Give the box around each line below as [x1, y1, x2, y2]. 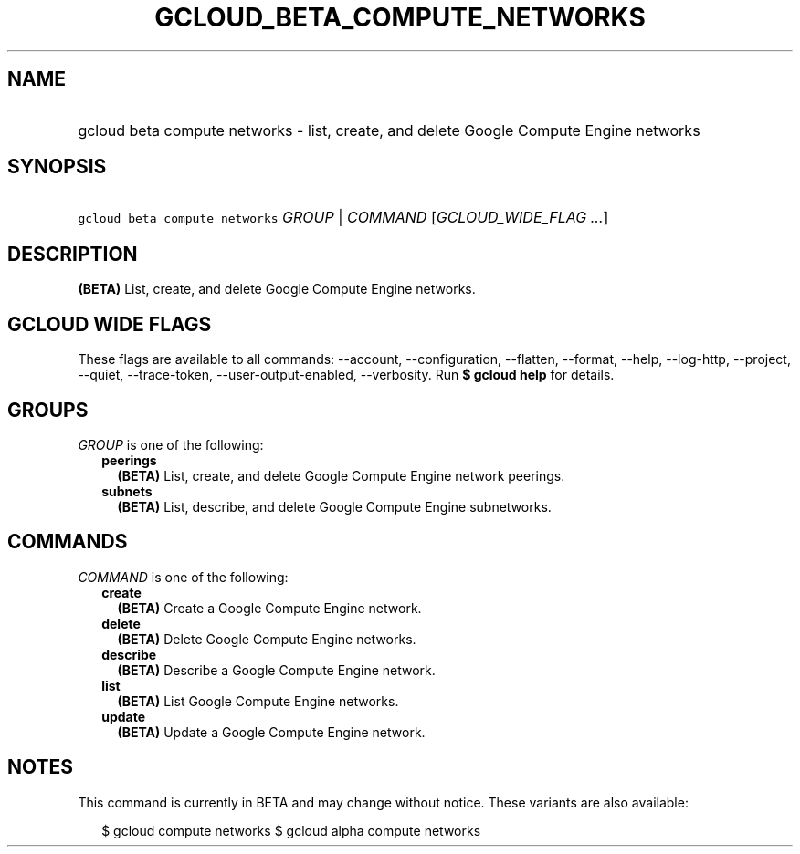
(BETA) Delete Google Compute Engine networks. [117, 630, 416, 647]
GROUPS [7, 398, 89, 422]
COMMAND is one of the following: [78, 568, 289, 585]
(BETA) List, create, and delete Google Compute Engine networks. [78, 281, 476, 297]
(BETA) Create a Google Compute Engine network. [117, 599, 422, 616]
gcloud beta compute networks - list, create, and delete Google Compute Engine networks [78, 120, 700, 140]
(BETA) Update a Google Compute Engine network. [117, 724, 426, 740]
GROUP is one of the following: [78, 436, 264, 453]
